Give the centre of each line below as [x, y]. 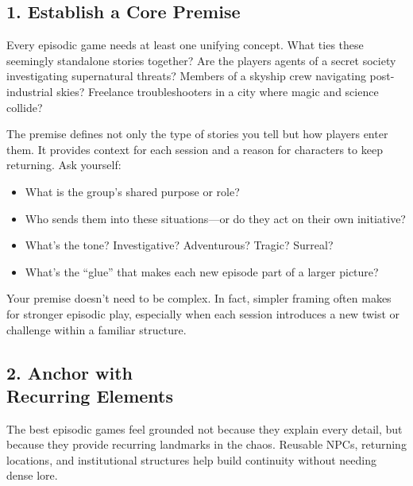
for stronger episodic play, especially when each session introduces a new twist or [203, 313]
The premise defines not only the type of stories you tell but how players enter [197, 134]
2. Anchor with [69, 372]
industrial [30, 91]
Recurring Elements [90, 395]
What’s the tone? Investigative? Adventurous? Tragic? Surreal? [179, 245]
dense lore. [32, 475]
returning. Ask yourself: [64, 165]
